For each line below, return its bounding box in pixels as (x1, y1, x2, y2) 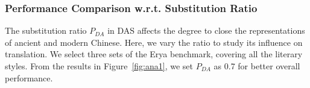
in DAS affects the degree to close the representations (107, 24, 305, 37)
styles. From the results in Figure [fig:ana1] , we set (5, 60, 193, 72)
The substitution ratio (5, 24, 87, 37)
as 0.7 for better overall (214, 60, 300, 72)
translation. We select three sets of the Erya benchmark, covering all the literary (5, 48, 303, 60)
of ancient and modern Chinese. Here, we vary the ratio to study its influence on (5, 36, 303, 48)
